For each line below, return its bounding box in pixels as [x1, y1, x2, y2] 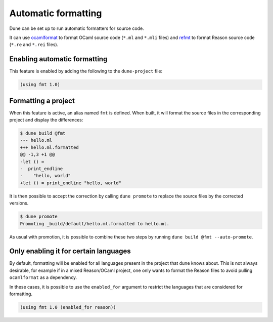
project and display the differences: [9, 117, 83, 123]
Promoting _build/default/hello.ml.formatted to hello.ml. [20, 221, 169, 226]
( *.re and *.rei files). [9, 42, 59, 48]
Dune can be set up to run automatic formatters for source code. [9, 25, 144, 31]
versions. [9, 200, 29, 206]
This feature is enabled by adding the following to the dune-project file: [9, 68, 163, 74]
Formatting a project [9, 96, 75, 105]
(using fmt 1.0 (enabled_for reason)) [20, 304, 116, 310]
